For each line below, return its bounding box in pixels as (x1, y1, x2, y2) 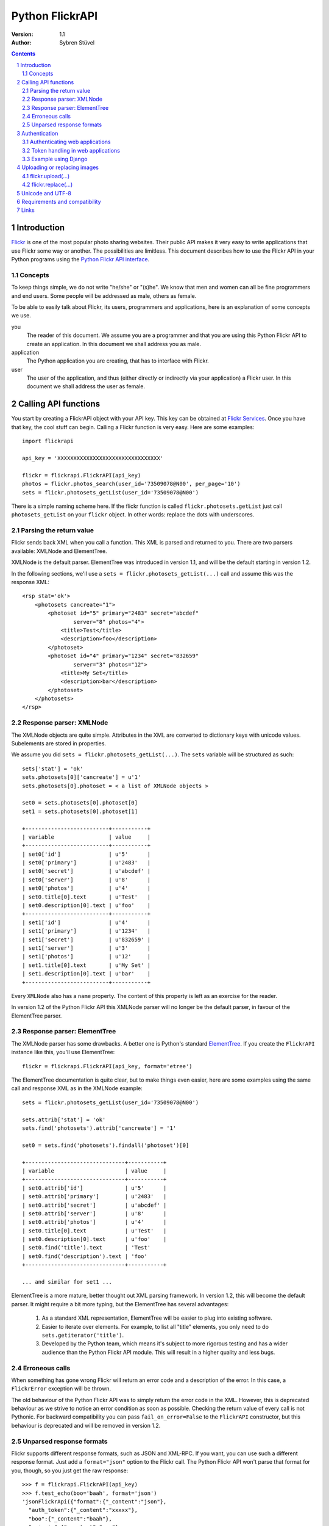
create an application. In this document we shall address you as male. (26, 340, 201, 347)
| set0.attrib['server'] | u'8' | (22, 1210, 167, 1217)
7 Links (16, 206, 35, 214)
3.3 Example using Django (22, 156, 88, 163)
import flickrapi (22, 438, 74, 445)
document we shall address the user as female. (26, 383, 146, 390)
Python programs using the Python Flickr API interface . (11, 256, 150, 263)
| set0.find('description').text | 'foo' (22, 1253, 147, 1260)
